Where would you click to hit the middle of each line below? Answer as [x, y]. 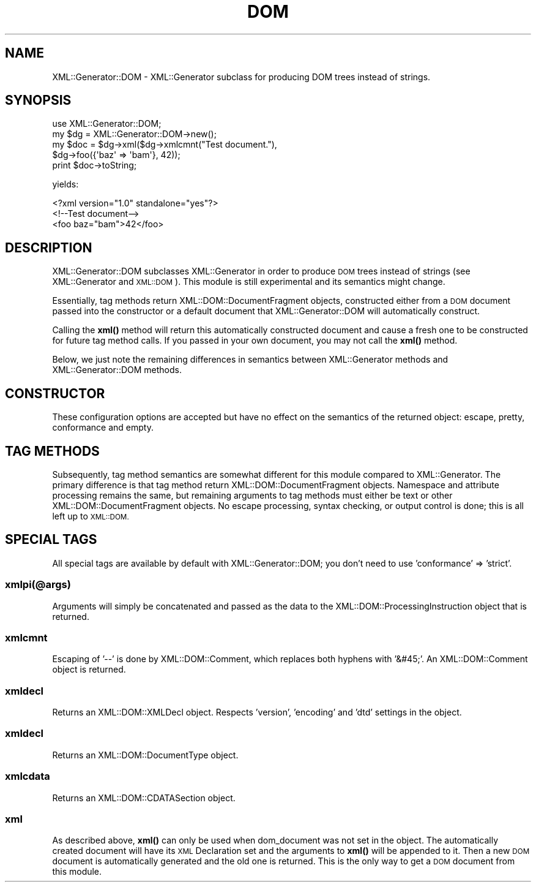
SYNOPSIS [38, 100]
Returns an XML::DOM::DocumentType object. [145, 755]
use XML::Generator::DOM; [107, 124]
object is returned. [89, 670]
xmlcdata [28, 776]
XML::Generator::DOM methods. [117, 370]
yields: [65, 184]
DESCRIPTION [49, 247]
